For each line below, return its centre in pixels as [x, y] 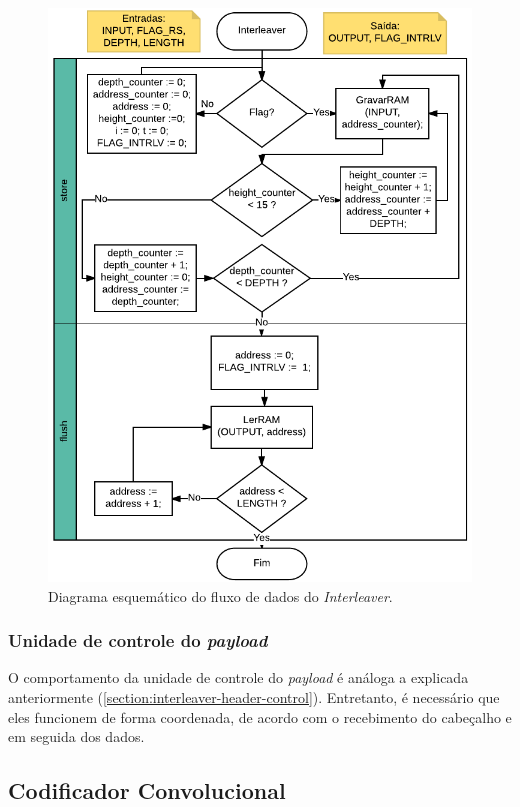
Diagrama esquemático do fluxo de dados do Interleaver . [220, 595]
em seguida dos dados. [76, 736]
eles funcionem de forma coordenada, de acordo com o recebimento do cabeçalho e [260, 716]
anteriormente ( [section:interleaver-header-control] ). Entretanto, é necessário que [254, 696]
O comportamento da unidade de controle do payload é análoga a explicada [238, 677]
